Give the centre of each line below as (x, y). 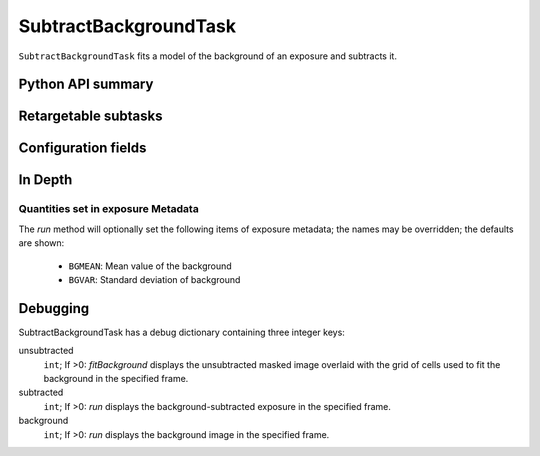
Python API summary (86, 84)
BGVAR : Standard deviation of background (154, 279)
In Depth (45, 180)
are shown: (41, 243)
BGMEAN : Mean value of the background (150, 266)
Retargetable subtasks (91, 116)
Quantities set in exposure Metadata (108, 209)
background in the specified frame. (116, 378)
